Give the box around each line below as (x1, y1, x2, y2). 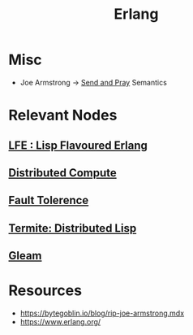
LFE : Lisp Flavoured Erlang (8, 138, 148, 152)
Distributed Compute (8, 166, 118, 180)
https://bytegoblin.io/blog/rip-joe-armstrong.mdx (19, 308, 185, 318)
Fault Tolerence (8, 194, 89, 207)
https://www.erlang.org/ (19, 317, 101, 327)
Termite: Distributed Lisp (8, 221, 137, 235)
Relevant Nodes (8, 107, 118, 124)
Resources (8, 281, 83, 300)
